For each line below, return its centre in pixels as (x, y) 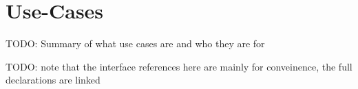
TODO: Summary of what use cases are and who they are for (135, 43)
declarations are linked (53, 80)
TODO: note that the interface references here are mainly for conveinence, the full (179, 66)
